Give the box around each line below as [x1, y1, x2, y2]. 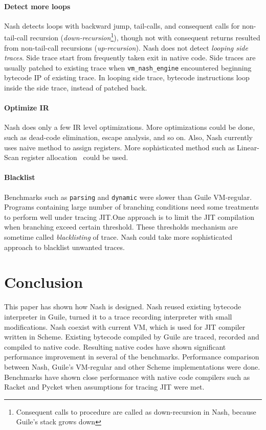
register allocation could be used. [21, 152, 128, 163]
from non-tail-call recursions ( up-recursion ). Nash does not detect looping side [4, 42, 248, 53]
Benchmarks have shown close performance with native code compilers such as [4, 371, 250, 382]
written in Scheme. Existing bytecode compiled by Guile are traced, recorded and [4, 331, 259, 342]
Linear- [237, 142, 259, 152]
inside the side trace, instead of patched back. [4, 82, 147, 93]
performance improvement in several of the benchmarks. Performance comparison [4, 351, 259, 362]
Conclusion [4, 271, 83, 292]
